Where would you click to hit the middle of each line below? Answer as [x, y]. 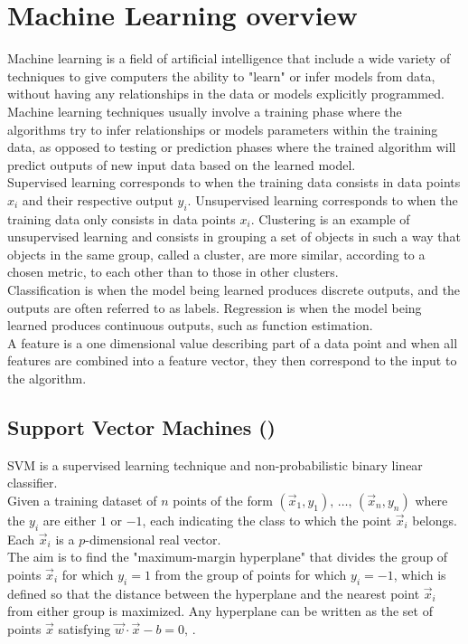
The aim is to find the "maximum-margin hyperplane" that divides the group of [228, 557]
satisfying [84, 628]
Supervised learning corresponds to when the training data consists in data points [234, 182]
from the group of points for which [251, 574]
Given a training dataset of [82, 500]
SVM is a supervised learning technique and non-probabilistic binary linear [215, 464]
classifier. [33, 483]
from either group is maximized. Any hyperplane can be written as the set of [220, 611]
